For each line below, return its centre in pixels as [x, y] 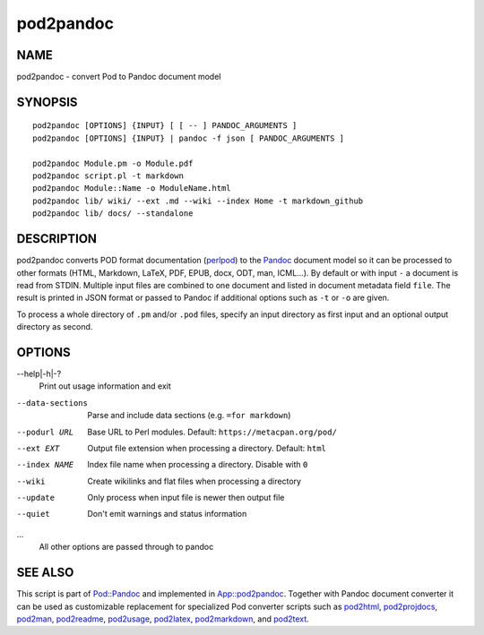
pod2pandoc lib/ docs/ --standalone [113, 214]
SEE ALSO [45, 573]
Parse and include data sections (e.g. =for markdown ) [189, 416]
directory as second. [55, 327]
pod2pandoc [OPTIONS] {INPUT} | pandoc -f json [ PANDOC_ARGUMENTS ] [189, 138]
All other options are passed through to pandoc [126, 547]
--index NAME [45, 465]
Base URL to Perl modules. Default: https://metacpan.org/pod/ [212, 432]
